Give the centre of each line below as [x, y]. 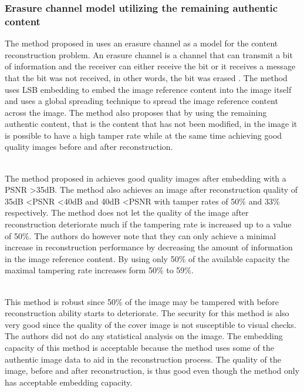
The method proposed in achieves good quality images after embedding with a [146, 178]
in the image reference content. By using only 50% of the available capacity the [147, 258]
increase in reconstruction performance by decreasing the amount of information [149, 247]
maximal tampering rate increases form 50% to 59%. [99, 270]
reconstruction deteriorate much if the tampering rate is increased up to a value [148, 224]
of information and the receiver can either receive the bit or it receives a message [150, 66]
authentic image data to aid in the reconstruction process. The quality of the [143, 359]
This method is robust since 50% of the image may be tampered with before [142, 301]
